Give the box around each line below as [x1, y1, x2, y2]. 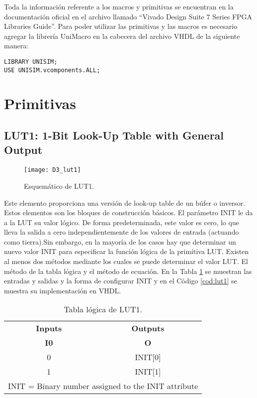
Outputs [131, 322, 165, 334]
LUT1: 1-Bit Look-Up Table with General [4, 128, 224, 143]
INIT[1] [135, 366, 161, 378]
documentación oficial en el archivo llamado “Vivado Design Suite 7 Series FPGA [4, 11, 253, 21]
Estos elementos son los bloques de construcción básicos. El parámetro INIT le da [4, 207, 253, 218]
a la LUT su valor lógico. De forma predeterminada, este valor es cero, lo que [4, 217, 239, 227]
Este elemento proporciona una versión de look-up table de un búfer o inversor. [4, 197, 246, 208]
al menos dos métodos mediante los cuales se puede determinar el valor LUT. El [4, 256, 248, 266]
